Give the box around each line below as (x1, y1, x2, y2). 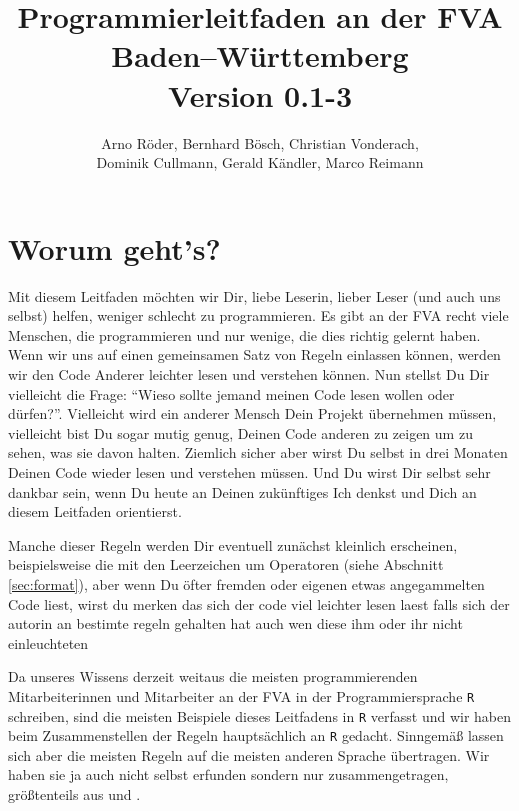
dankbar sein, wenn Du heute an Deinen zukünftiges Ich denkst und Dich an (8, 481, 477, 502)
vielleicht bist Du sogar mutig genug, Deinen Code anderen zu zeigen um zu (8, 422, 473, 443)
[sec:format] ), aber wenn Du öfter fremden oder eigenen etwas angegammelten (8, 573, 485, 594)
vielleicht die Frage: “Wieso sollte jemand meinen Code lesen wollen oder (8, 383, 455, 404)
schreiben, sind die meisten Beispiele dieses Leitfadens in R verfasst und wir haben (8, 705, 512, 726)
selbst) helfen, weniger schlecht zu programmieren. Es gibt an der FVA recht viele (8, 305, 509, 326)
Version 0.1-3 (168, 74, 352, 115)
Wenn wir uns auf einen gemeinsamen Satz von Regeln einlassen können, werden (8, 344, 501, 365)
